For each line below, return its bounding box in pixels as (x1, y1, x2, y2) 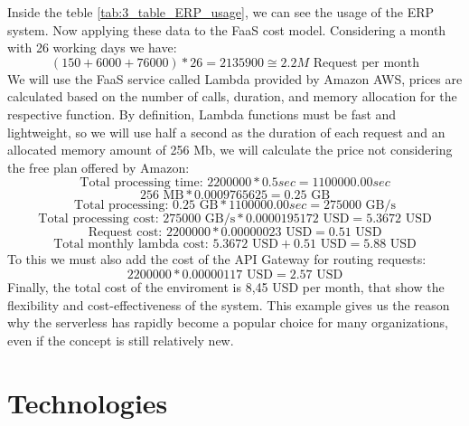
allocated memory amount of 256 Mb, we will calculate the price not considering (7, 140, 453, 159)
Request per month (313, 56, 420, 70)
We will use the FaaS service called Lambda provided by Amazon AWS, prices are (7, 69, 463, 88)
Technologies (7, 383, 168, 421)
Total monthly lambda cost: (53, 238, 209, 251)
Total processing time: (80, 176, 203, 190)
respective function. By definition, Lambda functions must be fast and (7, 104, 397, 123)
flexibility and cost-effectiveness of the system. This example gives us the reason (7, 295, 450, 314)
